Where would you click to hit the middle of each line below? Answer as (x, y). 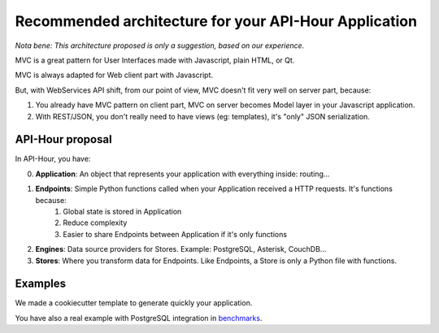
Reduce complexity (95, 223)
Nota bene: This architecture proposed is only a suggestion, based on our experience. (160, 45)
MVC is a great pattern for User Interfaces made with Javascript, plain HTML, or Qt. (155, 60)
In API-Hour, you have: (53, 159)
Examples (41, 284)
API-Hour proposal (64, 139)
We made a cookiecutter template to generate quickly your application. (134, 303)
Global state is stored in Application (122, 211)
